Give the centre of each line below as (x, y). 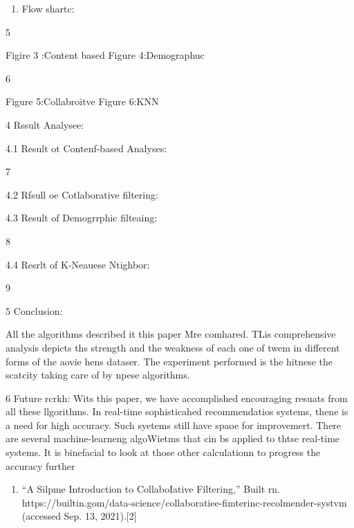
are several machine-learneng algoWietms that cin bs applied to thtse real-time (173, 438)
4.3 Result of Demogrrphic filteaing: (82, 218)
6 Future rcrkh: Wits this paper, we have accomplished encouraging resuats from (177, 398)
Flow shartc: (48, 8)
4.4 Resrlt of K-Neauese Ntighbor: (78, 264)
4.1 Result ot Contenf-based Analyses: (86, 148)
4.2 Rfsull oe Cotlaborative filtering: (82, 194)
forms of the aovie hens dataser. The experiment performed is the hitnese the (169, 361)
